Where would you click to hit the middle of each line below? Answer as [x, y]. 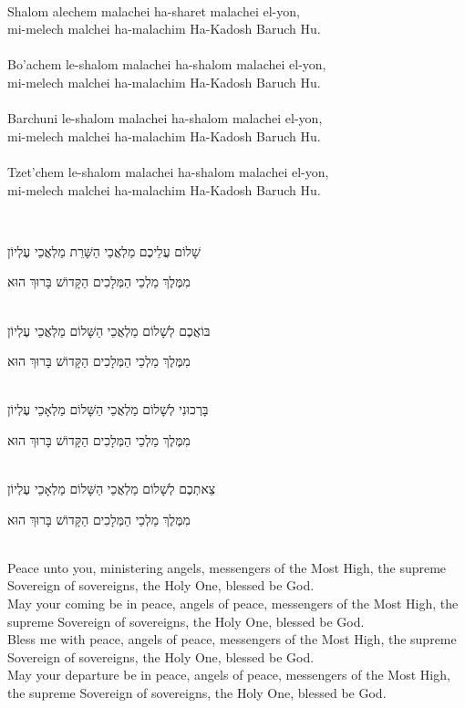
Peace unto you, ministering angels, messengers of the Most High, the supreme [227, 567]
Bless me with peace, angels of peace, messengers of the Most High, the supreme [232, 639]
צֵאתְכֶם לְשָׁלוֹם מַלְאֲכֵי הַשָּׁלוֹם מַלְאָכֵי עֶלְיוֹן [112, 489]
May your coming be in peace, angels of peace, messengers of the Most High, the [233, 604]
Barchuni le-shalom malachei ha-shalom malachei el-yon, [165, 118]
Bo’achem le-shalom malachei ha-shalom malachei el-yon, [167, 64]
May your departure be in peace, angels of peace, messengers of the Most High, [229, 675]
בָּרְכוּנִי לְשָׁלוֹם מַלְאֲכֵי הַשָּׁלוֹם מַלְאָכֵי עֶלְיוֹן [108, 409]
